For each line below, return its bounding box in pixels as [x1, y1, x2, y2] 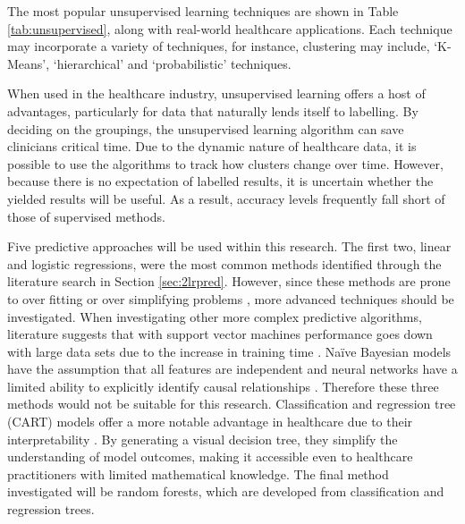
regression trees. [7, 500, 95, 519]
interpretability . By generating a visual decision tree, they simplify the [7, 429, 398, 448]
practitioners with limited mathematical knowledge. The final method [7, 464, 389, 483]
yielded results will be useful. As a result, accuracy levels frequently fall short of [7, 189, 445, 207]
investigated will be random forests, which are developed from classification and [7, 482, 444, 501]
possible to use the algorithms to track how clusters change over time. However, [7, 154, 444, 173]
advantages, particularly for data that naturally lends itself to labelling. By [7, 101, 418, 120]
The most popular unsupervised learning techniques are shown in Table [7, 2, 399, 20]
